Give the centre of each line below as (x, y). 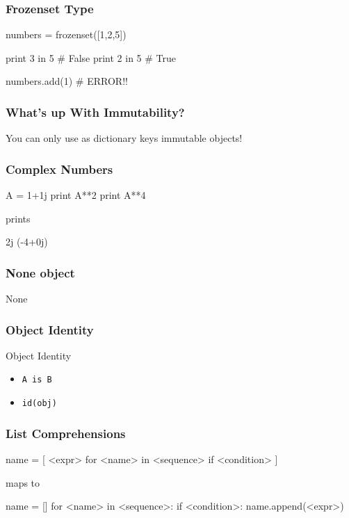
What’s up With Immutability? (95, 112)
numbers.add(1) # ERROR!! (67, 81)
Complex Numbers (59, 169)
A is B (37, 380)
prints (18, 218)
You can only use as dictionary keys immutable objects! (124, 138)
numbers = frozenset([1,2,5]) (66, 34)
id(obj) (39, 404)
